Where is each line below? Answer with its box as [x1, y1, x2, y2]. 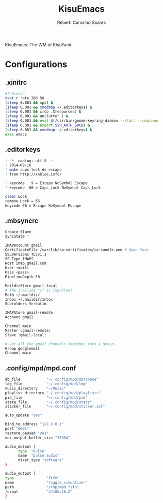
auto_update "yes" [5, 413, 42, 418]
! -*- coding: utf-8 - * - [5, 158, 55, 163]
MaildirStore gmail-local [5, 283, 57, 288]
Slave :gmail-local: [5, 332, 47, 337]
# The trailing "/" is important [5, 288, 73, 293]
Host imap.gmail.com [5, 261, 47, 266]
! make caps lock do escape [5, 167, 62, 173]
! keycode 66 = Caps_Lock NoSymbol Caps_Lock [5, 185, 101, 190]
